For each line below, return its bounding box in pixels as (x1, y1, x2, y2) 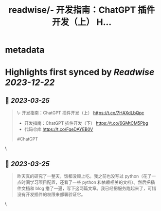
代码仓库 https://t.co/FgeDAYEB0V (24, 126, 93, 132)
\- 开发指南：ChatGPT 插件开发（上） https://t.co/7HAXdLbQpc (17, 110, 144, 116)
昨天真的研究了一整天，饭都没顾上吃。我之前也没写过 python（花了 (17, 173, 152, 179)
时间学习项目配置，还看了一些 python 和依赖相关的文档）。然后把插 (21, 179, 155, 185)
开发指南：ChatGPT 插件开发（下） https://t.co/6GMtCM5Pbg (24, 120, 148, 126)
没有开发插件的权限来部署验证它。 (17, 192, 86, 197)
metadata (5, 44, 45, 56)
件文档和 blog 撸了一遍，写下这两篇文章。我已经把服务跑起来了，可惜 (17, 186, 157, 191)
